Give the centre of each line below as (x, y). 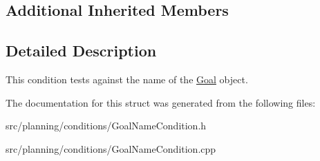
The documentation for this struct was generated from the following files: (161, 102)
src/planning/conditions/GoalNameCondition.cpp (111, 148)
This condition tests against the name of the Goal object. (127, 79)
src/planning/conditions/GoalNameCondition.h (106, 126)
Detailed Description (81, 51)
